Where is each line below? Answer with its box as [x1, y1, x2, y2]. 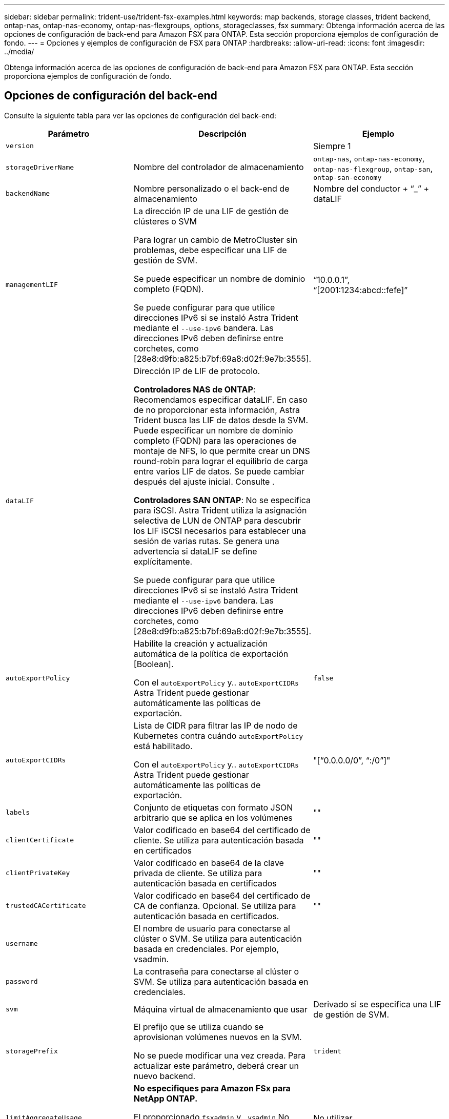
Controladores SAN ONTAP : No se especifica [133, 494, 311, 505]
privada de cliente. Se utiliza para [133, 867, 262, 878]
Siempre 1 [313, 140, 351, 151]
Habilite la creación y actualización [133, 638, 268, 649]
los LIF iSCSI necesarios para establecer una [133, 525, 307, 536]
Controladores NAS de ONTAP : [133, 384, 256, 395]
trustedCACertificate [6, 902, 86, 910]
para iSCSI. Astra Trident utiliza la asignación [133, 505, 307, 515]
